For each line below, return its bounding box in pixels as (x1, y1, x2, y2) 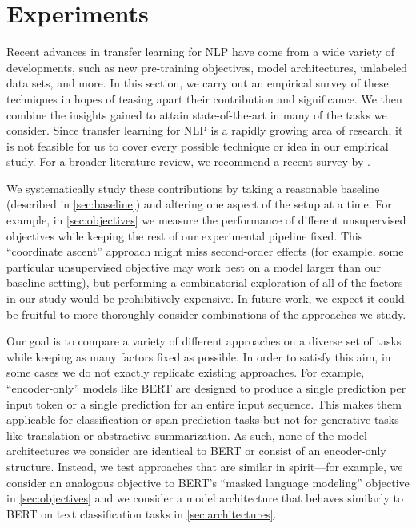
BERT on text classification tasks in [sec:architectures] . (6, 505, 277, 522)
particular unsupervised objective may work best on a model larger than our (6, 258, 381, 275)
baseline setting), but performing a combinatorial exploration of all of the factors (6, 274, 403, 291)
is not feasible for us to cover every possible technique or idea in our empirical (6, 137, 389, 154)
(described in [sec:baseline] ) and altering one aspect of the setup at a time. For (6, 195, 392, 212)
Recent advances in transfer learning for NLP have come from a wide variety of (6, 43, 395, 60)
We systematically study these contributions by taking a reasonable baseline (6, 179, 380, 196)
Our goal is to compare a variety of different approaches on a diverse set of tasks (6, 333, 402, 349)
